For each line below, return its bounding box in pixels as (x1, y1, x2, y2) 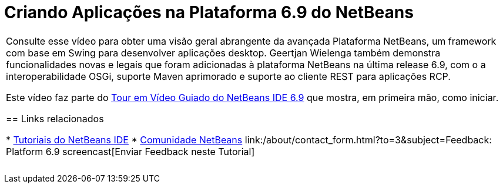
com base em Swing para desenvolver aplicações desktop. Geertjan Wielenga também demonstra (6, 46, 441, 59)
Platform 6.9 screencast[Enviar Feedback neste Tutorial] (6, 145, 255, 157)
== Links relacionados (6, 112, 104, 125)
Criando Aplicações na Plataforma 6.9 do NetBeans (4, 2, 414, 22)
